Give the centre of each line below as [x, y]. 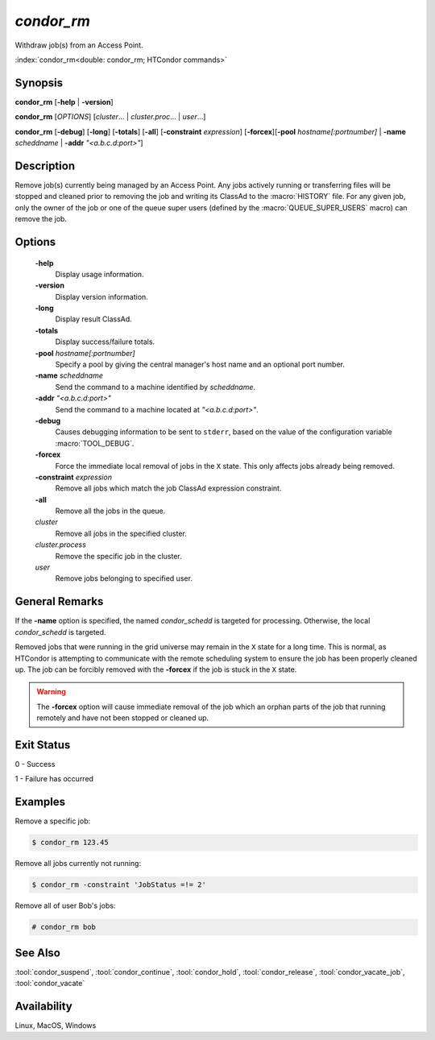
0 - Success [35, 764]
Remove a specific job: [53, 821]
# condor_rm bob [64, 927]
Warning [51, 692]
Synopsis [39, 83]
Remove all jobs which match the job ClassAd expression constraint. [168, 488]
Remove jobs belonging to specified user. [124, 578]
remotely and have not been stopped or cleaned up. [123, 718]
